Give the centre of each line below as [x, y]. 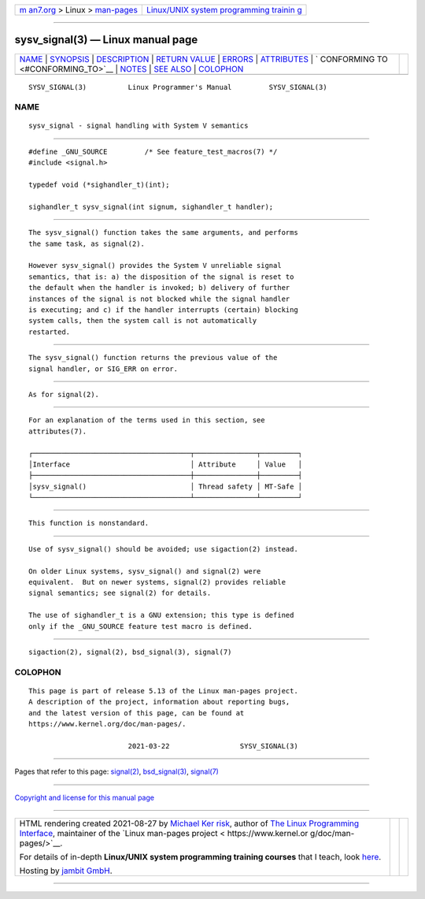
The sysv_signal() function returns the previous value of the [153, 358]
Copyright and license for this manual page [85, 797]
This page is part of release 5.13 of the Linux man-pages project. [163, 691]
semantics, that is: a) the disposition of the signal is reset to [161, 277]
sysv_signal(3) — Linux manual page [106, 40]
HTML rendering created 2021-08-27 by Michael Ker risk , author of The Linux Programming [189, 823]
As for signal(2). [64, 394]
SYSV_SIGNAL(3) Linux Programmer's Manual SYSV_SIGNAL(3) [178, 87]
